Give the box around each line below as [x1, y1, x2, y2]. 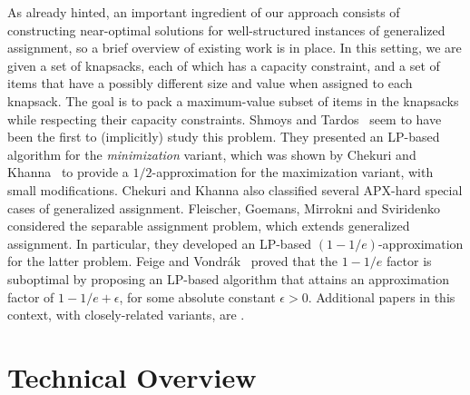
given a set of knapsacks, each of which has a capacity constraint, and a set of [7, 55, 440, 74]
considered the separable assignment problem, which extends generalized [7, 216, 410, 235]
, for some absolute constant [119, 287, 276, 306]
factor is [387, 252, 432, 271]
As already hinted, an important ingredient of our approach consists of [7, 3, 400, 21]
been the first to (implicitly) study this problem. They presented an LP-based [7, 127, 440, 146]
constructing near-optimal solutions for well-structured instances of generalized [7, 20, 446, 39]
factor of [7, 287, 54, 306]
